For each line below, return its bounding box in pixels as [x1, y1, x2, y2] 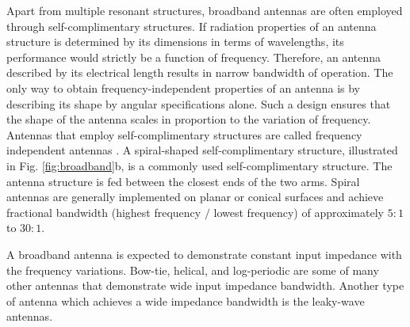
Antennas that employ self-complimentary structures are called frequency [6, 126, 362, 143]
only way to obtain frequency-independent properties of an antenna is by [6, 79, 360, 96]
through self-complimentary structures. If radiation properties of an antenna [6, 17, 377, 34]
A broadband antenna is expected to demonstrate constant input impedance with [6, 245, 402, 262]
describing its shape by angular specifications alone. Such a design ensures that [6, 95, 391, 112]
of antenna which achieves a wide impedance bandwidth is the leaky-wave [6, 292, 365, 309]
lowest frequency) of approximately [213, 203, 384, 220]
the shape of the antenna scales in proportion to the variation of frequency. [6, 111, 371, 127]
